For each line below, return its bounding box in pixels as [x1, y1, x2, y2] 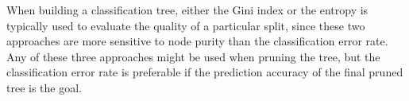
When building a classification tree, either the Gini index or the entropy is [6, 2, 368, 17]
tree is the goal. [6, 79, 82, 95]
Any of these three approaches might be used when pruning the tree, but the [6, 48, 380, 64]
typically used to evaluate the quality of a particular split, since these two [6, 17, 365, 33]
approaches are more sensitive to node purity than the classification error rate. [6, 33, 388, 49]
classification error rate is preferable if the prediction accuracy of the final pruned [6, 64, 403, 80]
